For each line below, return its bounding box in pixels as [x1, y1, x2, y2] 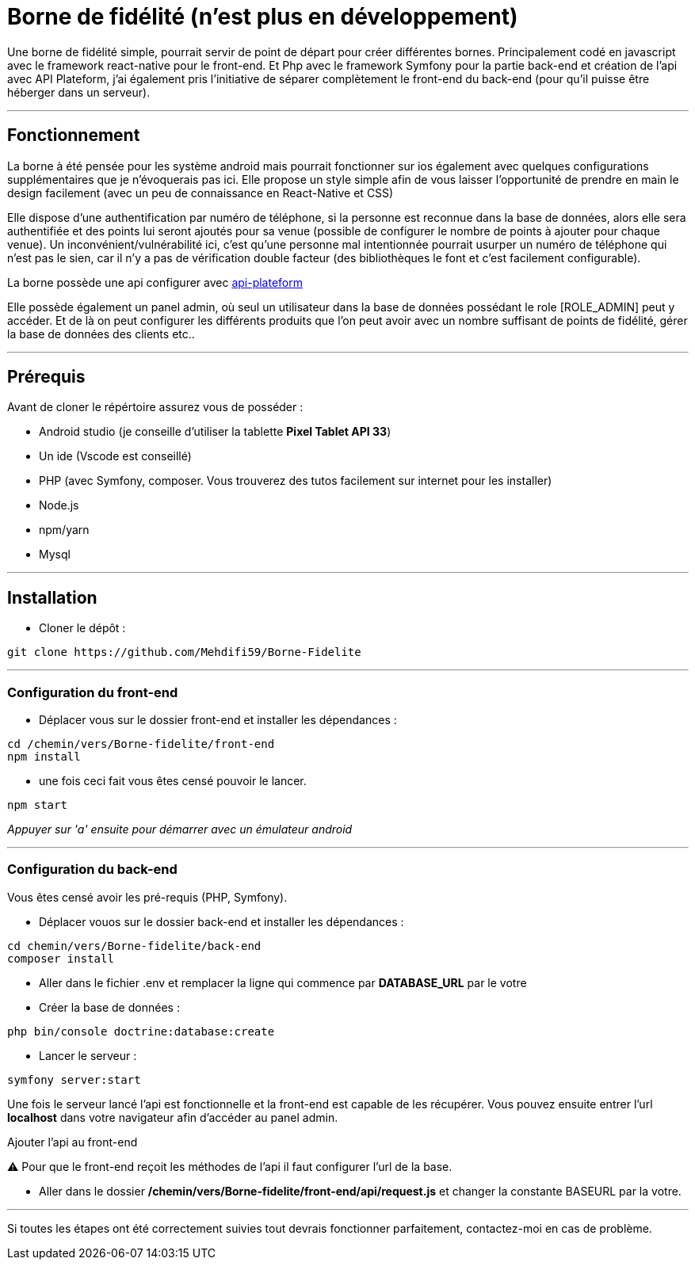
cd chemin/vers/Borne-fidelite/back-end [7, 939, 262, 952]
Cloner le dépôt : [39, 621, 126, 635]
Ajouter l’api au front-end [7, 1134, 138, 1149]
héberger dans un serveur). [7, 85, 151, 99]
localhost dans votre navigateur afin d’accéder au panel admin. [7, 1110, 338, 1124]
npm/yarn [39, 523, 90, 537]
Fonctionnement [7, 125, 140, 146]
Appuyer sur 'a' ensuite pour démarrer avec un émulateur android [7, 822, 353, 837]
